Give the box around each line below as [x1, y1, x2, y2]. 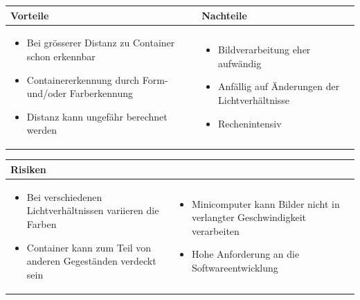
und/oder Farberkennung [26, 86, 133, 100]
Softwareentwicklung [191, 260, 278, 274]
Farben [26, 216, 57, 231]
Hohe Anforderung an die [191, 247, 300, 261]
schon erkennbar [26, 48, 96, 63]
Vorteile [10, 8, 49, 22]
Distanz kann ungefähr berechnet [26, 109, 168, 123]
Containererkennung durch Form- [26, 72, 168, 87]
